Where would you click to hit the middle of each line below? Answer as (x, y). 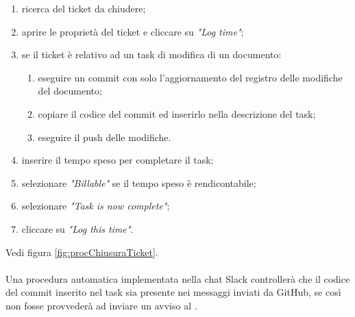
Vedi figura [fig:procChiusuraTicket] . (82, 252)
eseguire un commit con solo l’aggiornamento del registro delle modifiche (190, 77)
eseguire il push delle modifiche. (105, 137)
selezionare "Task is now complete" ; (96, 206)
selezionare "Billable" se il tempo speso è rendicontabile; (139, 182)
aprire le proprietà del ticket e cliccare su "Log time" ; (133, 31)
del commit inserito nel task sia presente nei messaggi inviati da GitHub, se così (173, 292)
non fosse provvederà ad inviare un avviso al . (101, 305)
